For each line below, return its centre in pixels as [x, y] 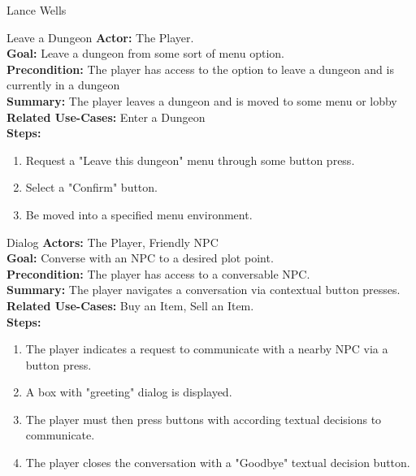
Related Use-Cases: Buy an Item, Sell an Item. [130, 305]
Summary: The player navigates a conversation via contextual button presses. [204, 290]
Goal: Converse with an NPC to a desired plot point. [140, 258]
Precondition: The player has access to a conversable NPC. [158, 273]
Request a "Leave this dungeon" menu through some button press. [190, 160]
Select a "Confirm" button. [91, 187]
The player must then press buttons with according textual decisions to [204, 419]
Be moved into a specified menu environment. [139, 214]
